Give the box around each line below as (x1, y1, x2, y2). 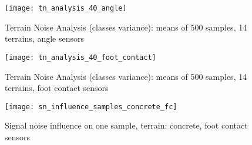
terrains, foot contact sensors (5, 82, 109, 94)
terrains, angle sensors (5, 32, 84, 45)
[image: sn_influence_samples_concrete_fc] (5, 102, 177, 111)
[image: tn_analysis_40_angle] (5, 4, 127, 12)
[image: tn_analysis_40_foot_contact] (5, 53, 156, 62)
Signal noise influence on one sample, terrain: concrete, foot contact (5, 119, 248, 131)
